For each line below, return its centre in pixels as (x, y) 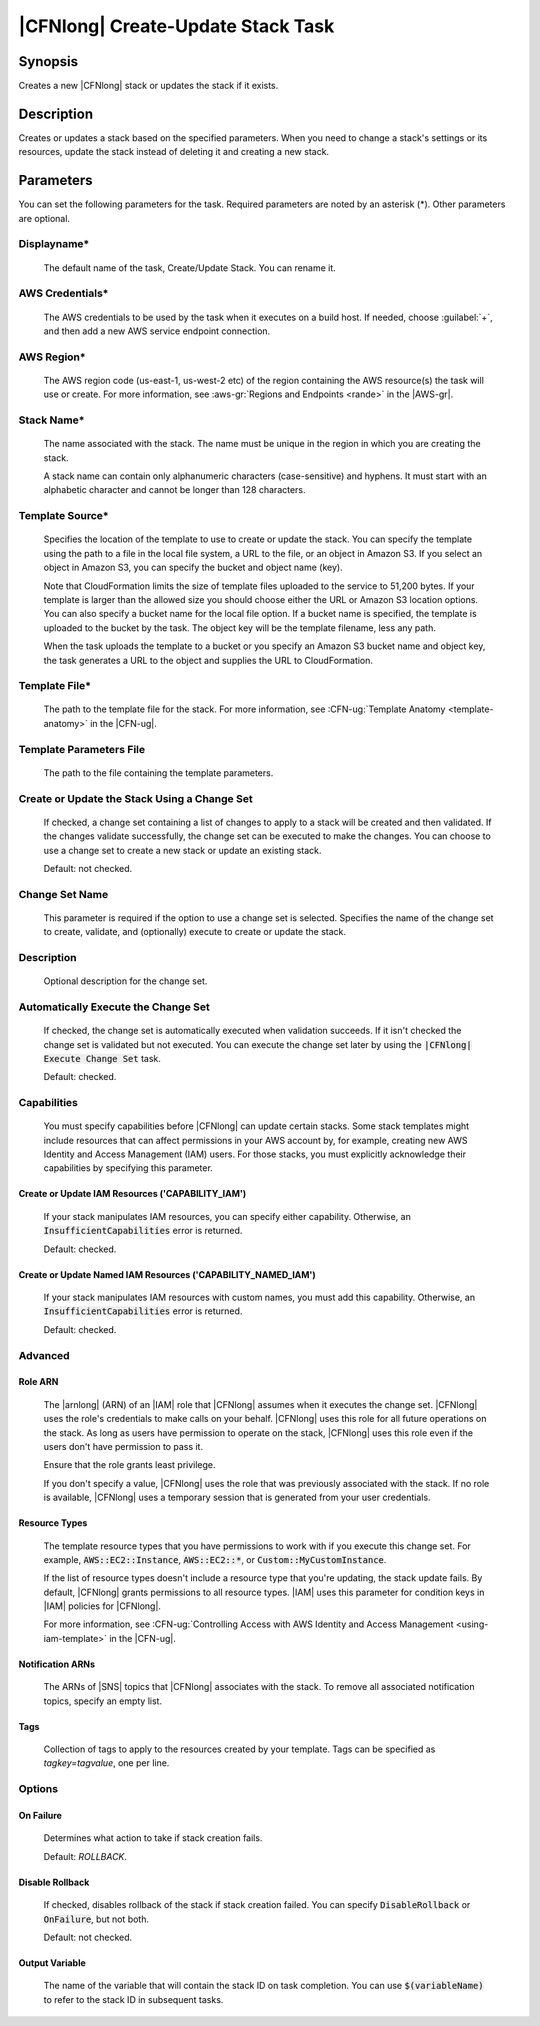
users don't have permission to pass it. (123, 1446)
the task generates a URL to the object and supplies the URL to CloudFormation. (208, 660)
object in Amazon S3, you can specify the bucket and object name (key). (193, 567)
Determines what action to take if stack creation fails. (153, 1838)
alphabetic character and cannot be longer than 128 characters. (174, 490)
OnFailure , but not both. (96, 1919)
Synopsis (48, 61)
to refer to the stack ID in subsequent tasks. (133, 1999)
